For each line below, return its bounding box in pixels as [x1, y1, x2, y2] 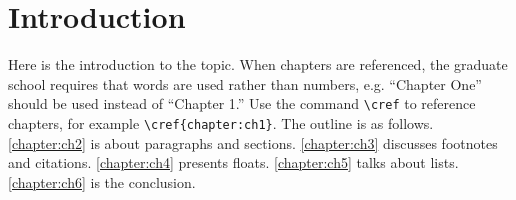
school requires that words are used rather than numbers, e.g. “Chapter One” [8, 73, 482, 94]
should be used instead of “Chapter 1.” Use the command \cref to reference [8, 93, 476, 114]
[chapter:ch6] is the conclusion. [8, 171, 196, 192]
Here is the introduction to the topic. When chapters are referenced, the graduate [8, 54, 508, 75]
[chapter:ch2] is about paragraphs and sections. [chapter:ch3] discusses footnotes [8, 132, 498, 153]
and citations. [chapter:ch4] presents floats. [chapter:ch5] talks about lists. [8, 152, 459, 173]
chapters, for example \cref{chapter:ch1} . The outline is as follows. [8, 112, 434, 133]
